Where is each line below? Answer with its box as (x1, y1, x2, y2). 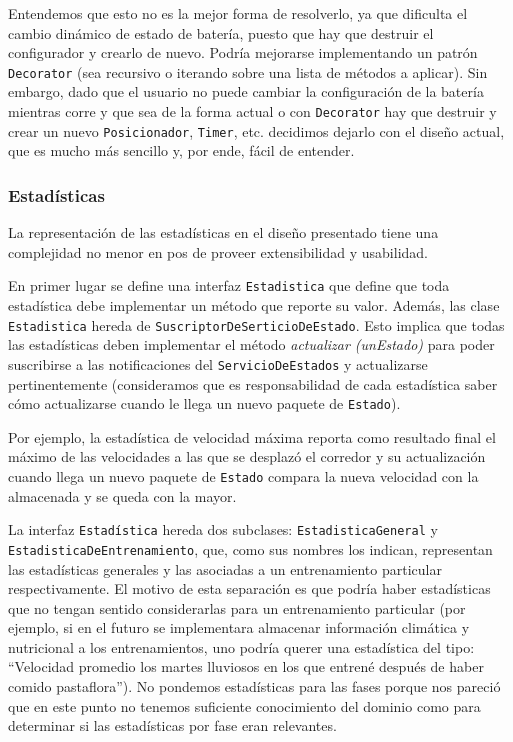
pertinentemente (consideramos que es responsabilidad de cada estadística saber (8, 373, 498, 394)
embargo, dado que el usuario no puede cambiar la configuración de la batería (8, 81, 484, 102)
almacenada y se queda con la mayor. (8, 485, 237, 506)
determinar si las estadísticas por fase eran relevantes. (8, 715, 337, 736)
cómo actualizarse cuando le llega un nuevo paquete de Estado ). (8, 393, 401, 414)
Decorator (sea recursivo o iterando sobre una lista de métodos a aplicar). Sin (8, 61, 488, 82)
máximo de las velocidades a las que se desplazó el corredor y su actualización (8, 446, 486, 467)
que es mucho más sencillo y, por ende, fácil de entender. (8, 140, 355, 161)
